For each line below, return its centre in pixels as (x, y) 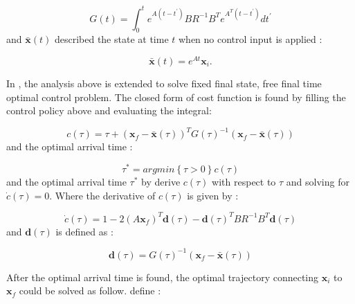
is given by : (213, 195)
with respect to (244, 181)
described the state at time (111, 39)
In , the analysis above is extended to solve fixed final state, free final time (164, 83)
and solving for (318, 181)
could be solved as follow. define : (90, 290)
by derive (161, 181)
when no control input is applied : (250, 39)
